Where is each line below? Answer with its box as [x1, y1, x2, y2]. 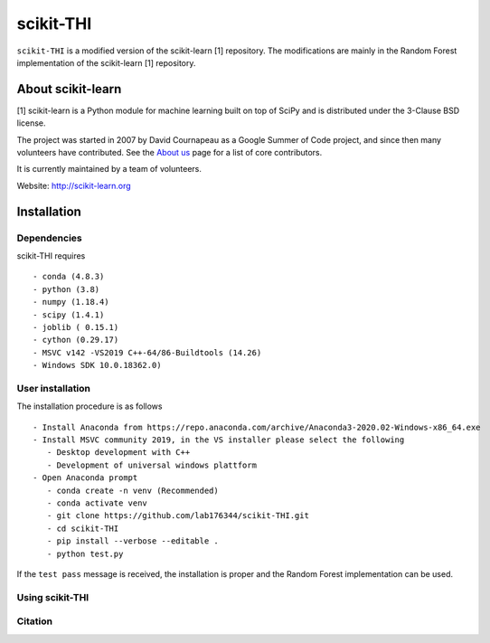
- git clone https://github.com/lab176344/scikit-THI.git [46, 511, 309, 521]
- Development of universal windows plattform [46, 459, 258, 470]
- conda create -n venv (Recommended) [46, 485, 219, 496]
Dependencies [16, 232, 83, 244]
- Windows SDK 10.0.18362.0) [33, 360, 162, 371]
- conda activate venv [46, 497, 148, 508]
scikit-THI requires [16, 250, 86, 261]
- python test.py [46, 548, 124, 559]
